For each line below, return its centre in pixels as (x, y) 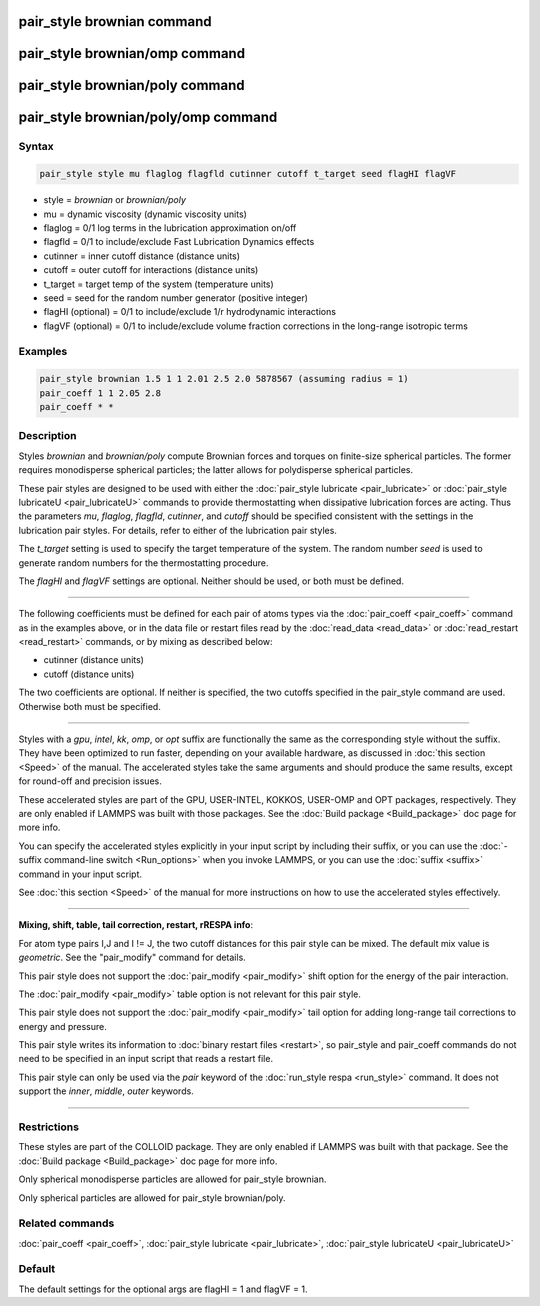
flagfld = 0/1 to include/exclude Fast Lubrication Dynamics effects (179, 242)
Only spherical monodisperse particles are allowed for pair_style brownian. (172, 1179)
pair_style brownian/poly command (131, 85)
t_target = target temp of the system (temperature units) (158, 284)
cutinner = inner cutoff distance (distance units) (141, 256)
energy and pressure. (62, 1026)
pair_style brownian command (115, 21)
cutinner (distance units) (94, 660)
